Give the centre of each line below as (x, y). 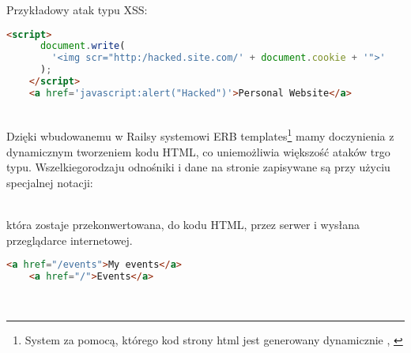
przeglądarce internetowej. (70, 240)
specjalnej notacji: (50, 182)
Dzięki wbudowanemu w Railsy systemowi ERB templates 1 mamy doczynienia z (200, 135)
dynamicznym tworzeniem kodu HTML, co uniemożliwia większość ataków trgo (198, 151)
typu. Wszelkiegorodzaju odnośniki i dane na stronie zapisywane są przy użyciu (198, 167)
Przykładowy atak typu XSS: (77, 9)
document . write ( (83, 46)
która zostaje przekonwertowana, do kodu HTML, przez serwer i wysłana (183, 225)
